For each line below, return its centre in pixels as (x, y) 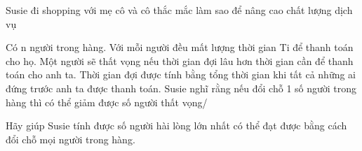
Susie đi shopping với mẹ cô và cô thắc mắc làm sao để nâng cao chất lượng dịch (179, 10)
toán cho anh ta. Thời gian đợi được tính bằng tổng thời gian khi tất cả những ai (181, 74)
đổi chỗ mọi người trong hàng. (71, 139)
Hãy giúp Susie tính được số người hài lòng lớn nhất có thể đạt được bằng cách (176, 125)
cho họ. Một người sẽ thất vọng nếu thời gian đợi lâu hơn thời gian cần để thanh (180, 60)
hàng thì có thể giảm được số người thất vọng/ (107, 102)
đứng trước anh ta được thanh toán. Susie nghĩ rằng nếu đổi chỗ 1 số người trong (181, 88)
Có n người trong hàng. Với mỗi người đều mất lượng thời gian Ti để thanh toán (180, 47)
